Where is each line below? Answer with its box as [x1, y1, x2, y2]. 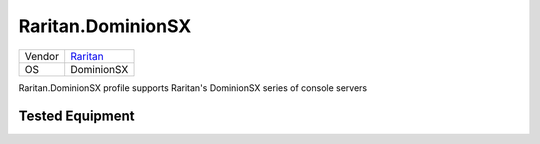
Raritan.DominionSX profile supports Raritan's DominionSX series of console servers [18, 81, 368, 94]
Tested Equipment [18, 108, 135, 125]
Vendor [24, 49, 60, 63]
